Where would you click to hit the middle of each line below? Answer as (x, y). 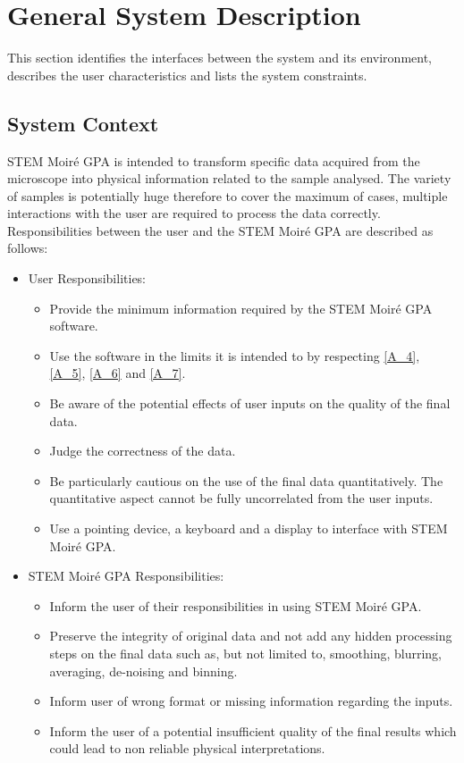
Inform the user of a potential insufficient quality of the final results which (253, 730)
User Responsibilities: (87, 278)
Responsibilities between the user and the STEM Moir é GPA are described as (220, 230)
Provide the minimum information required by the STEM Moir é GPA (241, 308)
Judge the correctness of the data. (143, 451)
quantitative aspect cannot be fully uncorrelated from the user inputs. (241, 498)
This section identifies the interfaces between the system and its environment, (220, 58)
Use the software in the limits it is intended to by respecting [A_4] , (235, 355)
